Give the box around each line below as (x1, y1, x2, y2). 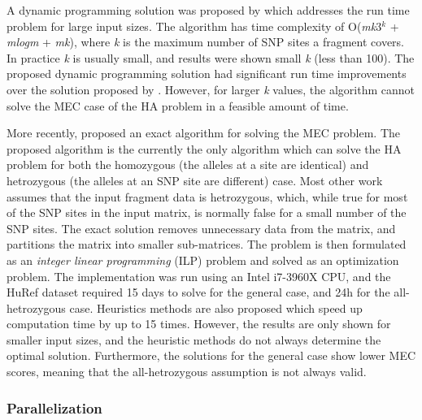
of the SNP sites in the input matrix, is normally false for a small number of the (7, 204, 407, 221)
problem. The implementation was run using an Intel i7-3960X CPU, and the (7, 267, 391, 284)
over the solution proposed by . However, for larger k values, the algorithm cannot (7, 80, 415, 97)
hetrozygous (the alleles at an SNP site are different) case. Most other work (7, 171, 383, 188)
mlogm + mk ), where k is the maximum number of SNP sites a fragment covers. (7, 33, 405, 50)
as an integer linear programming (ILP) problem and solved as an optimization (7, 251, 399, 268)
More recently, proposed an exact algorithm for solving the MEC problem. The (7, 124, 400, 141)
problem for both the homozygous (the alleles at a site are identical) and (7, 156, 369, 173)
